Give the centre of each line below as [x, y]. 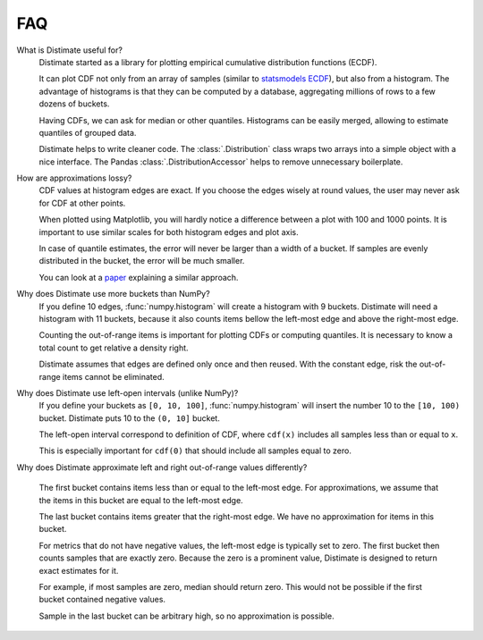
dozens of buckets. [74, 104]
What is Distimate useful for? [69, 50]
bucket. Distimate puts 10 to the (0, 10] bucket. [130, 418]
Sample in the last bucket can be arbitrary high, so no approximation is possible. [186, 616]
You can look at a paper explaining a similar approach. [139, 277]
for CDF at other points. [82, 203]
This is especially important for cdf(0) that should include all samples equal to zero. [195, 451]
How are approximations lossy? [74, 178]
